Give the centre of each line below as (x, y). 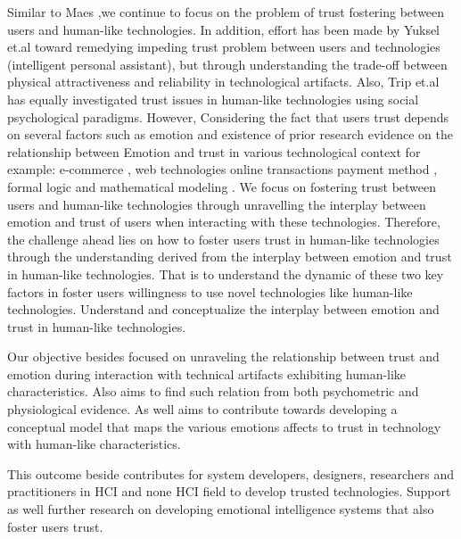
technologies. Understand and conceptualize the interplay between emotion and (223, 309)
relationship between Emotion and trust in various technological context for (214, 151)
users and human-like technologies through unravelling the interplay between (217, 204)
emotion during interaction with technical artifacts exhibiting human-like (207, 373)
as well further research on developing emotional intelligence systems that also (221, 509)
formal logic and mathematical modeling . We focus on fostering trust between (222, 186)
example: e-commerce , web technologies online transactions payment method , (222, 169)
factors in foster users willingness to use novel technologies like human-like (210, 291)
